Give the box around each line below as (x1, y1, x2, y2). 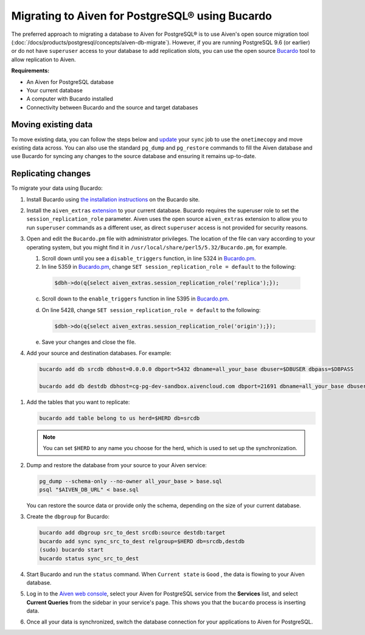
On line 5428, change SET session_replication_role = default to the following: (41, 306, 261, 313)
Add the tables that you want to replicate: (26, 398, 130, 406)
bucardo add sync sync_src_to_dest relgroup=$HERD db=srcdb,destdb (39, 538, 245, 544)
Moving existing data (11, 119, 93, 130)
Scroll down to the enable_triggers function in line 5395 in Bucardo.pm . (41, 295, 229, 302)
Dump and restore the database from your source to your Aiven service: (26, 461, 207, 468)
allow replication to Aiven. (11, 55, 76, 63)
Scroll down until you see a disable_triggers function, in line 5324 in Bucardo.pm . (41, 255, 257, 262)
